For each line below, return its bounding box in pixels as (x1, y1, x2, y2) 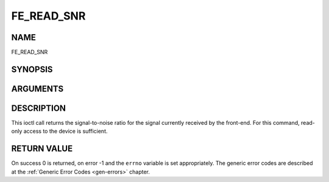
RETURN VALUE (11, 144, 73, 154)
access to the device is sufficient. (23, 128, 108, 135)
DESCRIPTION (11, 103, 66, 113)
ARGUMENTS (11, 83, 64, 94)
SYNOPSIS (11, 64, 53, 74)
